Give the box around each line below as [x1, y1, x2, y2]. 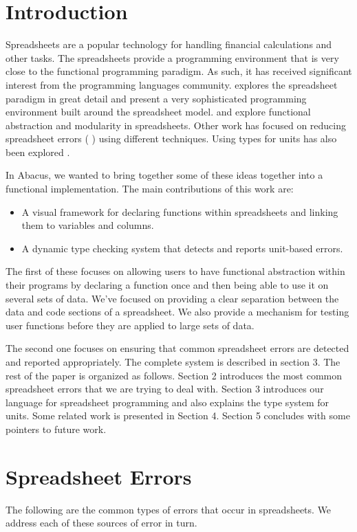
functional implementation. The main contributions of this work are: [6, 181, 294, 196]
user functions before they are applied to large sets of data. [6, 318, 255, 332]
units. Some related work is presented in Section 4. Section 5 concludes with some [6, 408, 350, 423]
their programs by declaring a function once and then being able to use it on [6, 278, 329, 292]
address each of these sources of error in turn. [6, 516, 197, 530]
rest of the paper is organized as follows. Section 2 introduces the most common [6, 368, 343, 382]
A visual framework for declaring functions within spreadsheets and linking [21, 204, 338, 219]
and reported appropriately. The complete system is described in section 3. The [6, 355, 340, 368]
